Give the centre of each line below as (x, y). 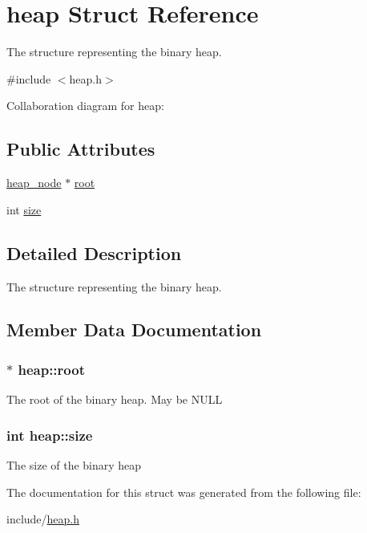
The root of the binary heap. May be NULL (115, 399)
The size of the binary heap (74, 464)
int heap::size (50, 435)
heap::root (51, 369)
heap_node (34, 183)
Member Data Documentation (134, 330)
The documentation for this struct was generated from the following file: (184, 492)
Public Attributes (81, 149)
